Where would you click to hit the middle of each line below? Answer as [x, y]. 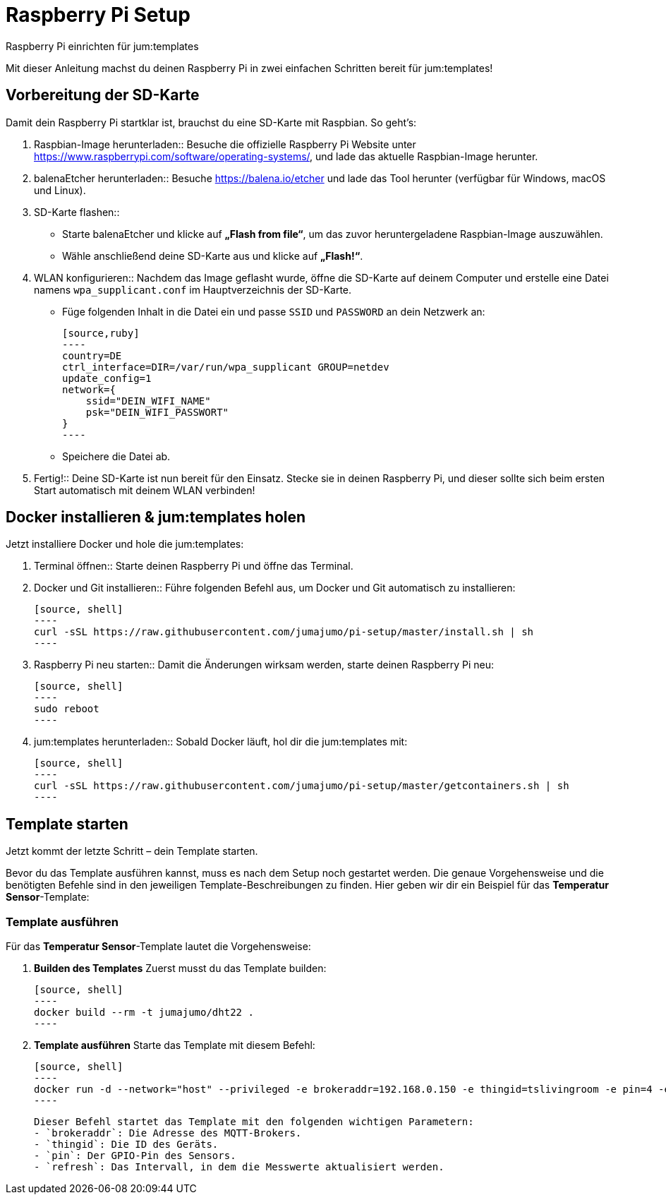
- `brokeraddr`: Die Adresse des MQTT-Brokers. [168, 1133]
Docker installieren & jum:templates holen [156, 517]
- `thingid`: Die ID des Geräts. [126, 1145]
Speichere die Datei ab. [116, 456]
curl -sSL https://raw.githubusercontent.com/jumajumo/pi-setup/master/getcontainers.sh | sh [302, 786]
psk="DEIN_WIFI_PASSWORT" [157, 412]
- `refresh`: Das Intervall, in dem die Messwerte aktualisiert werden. [239, 1167]
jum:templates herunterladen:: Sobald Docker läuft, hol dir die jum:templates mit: [221, 742]
